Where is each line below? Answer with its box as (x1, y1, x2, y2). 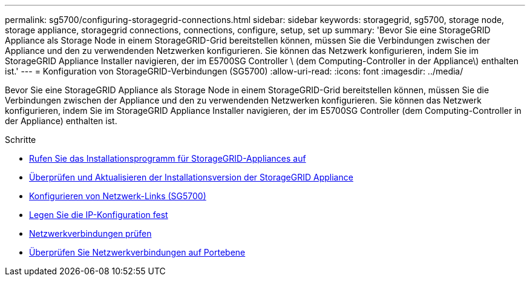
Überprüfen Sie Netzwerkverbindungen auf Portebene (29, 247, 246, 257)
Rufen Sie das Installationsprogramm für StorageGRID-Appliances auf (29, 153, 306, 164)
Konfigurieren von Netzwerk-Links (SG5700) (29, 191, 206, 201)
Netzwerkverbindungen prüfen (29, 228, 152, 239)
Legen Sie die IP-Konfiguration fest (29, 210, 168, 220)
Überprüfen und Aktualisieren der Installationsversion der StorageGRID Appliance (29, 172, 353, 182)
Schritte (5, 134, 36, 145)
